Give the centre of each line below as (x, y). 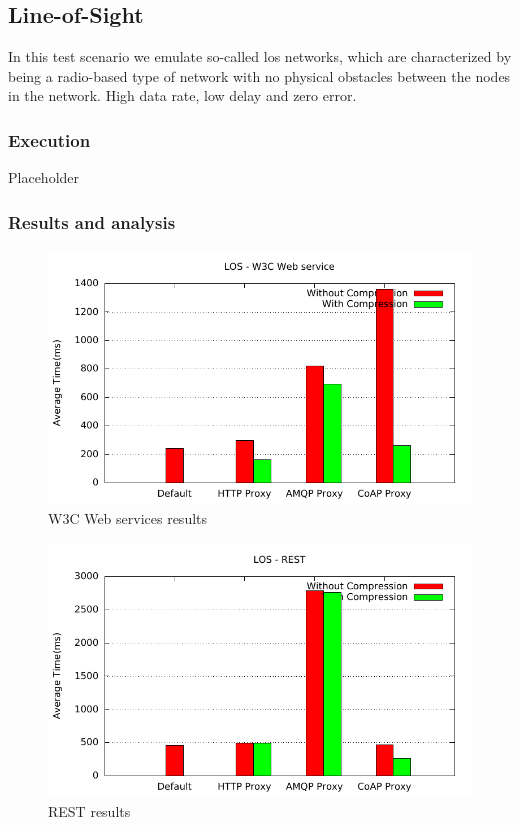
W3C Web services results (128, 518)
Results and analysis (92, 221)
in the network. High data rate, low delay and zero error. (182, 95)
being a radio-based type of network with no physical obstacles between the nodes (259, 75)
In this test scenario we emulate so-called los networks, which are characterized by (260, 56)
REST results (89, 810)
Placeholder (44, 177)
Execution (49, 139)
